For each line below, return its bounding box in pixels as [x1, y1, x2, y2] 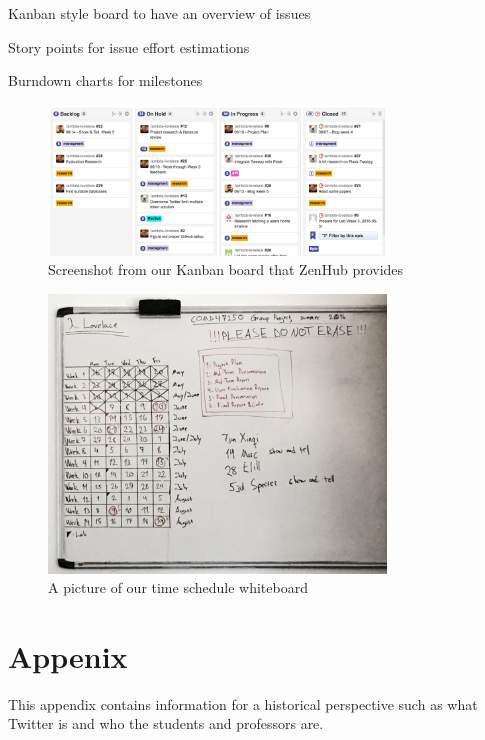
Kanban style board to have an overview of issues [8, 3, 311, 23]
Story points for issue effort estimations [8, 36, 250, 57]
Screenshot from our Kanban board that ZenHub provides [48, 259, 404, 280]
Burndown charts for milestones [8, 70, 203, 91]
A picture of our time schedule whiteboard [48, 577, 308, 598]
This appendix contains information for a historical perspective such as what [8, 693, 478, 714]
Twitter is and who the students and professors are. [8, 713, 324, 734]
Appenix [8, 635, 128, 676]
